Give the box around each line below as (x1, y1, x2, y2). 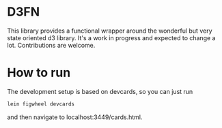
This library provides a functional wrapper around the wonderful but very (7, 27, 212, 35)
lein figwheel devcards (7, 100, 75, 108)
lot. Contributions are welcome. (7, 41, 96, 49)
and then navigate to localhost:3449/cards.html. (7, 113, 143, 121)
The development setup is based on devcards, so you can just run (7, 87, 193, 95)
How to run (7, 65, 71, 80)
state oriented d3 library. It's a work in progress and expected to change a (7, 33, 216, 42)
